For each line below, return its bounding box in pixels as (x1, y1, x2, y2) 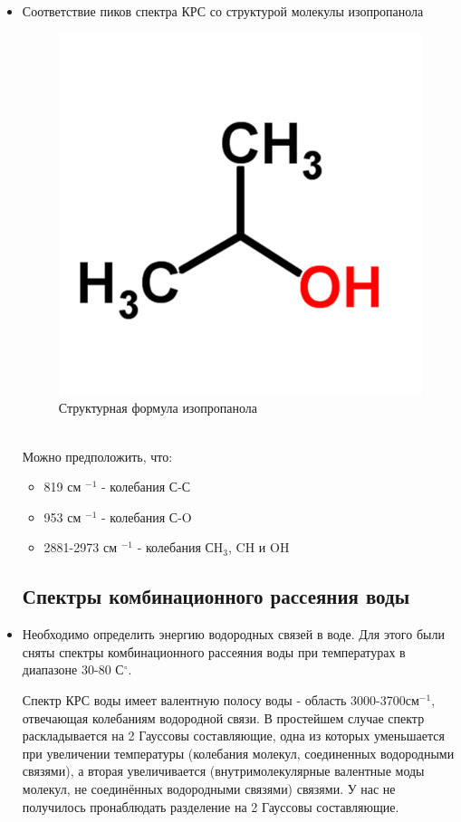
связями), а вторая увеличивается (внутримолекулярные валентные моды (22, 761, 425, 780)
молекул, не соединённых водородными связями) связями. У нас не (22, 779, 396, 798)
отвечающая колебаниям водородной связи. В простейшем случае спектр (22, 708, 425, 727)
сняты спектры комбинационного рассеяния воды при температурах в (22, 642, 406, 661)
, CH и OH (228, 538, 290, 557)
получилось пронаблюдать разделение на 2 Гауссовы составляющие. (22, 797, 399, 816)
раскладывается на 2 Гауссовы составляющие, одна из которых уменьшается (22, 726, 445, 745)
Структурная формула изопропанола (58, 398, 258, 417)
